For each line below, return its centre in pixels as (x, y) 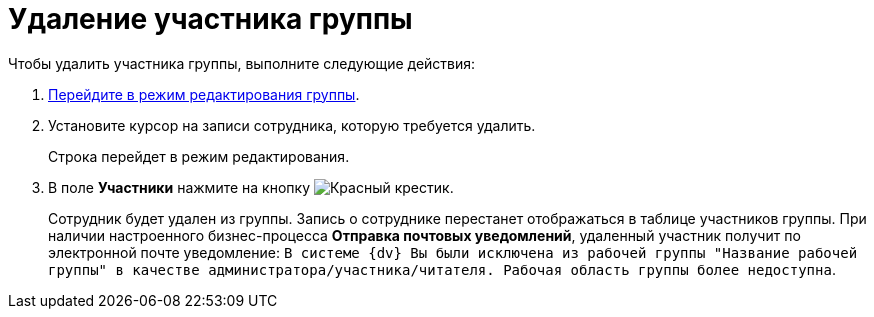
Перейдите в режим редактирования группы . (204, 94)
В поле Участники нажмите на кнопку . (251, 187)
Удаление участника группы (210, 19)
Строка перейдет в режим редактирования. (199, 156)
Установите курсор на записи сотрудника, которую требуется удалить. (292, 125)
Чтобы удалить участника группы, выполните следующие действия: (242, 63)
